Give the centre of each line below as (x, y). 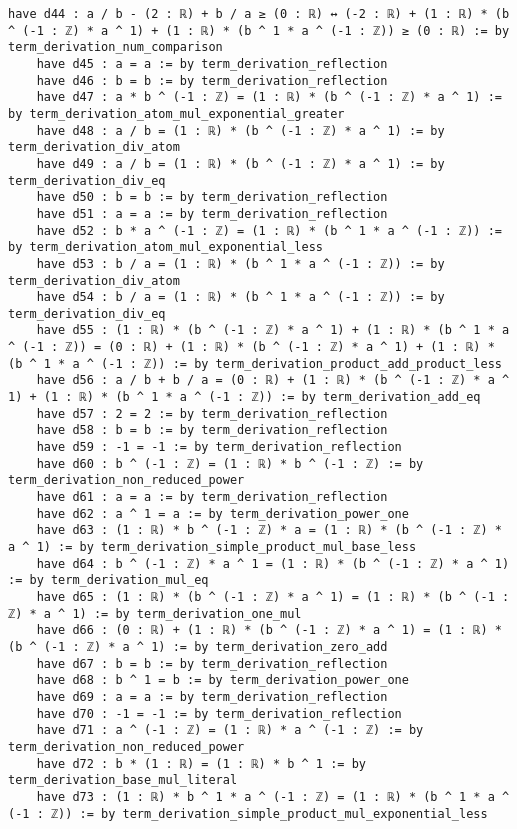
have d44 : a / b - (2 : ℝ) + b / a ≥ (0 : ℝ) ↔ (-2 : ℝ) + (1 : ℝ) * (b (259, 14)
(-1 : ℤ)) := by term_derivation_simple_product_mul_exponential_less (248, 813)
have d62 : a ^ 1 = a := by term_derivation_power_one (222, 513)
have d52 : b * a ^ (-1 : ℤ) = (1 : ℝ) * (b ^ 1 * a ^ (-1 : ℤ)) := (269, 230)
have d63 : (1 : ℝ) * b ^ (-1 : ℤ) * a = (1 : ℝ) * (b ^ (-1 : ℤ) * (269, 530)
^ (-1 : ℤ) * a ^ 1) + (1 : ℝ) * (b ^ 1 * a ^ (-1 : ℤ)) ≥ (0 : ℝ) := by (259, 30)
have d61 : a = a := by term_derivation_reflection (212, 497)
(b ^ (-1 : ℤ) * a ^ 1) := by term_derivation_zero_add (198, 646)
